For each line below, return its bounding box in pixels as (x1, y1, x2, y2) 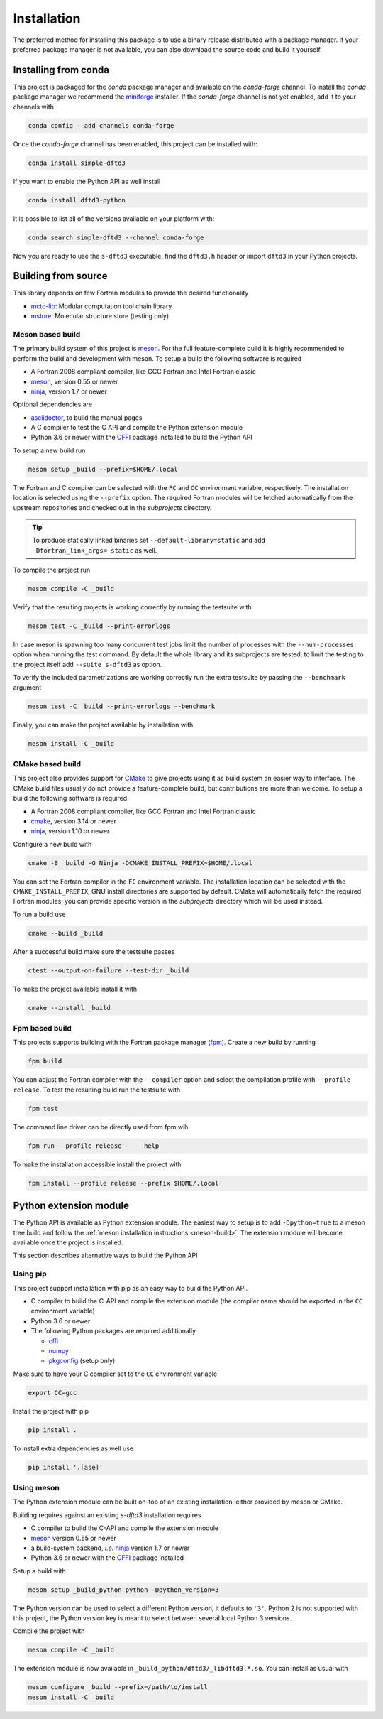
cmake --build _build (28, 929, 104, 937)
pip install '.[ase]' (28, 1463, 104, 1471)
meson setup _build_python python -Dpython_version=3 (28, 1585, 219, 1594)
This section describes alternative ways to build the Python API (13, 1251, 198, 1260)
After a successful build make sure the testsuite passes (13, 947, 175, 955)
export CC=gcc (28, 1389, 77, 1397)
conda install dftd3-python (28, 196, 126, 204)
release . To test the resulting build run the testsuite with (13, 1085, 181, 1094)
